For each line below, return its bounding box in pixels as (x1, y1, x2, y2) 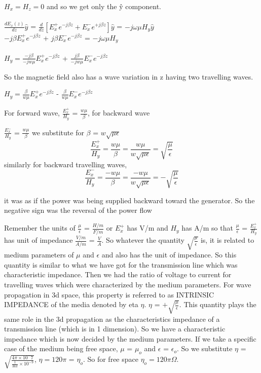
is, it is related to (200, 235, 254, 245)
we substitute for (32, 127, 84, 137)
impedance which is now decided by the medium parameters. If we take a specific (4, 333, 256, 344)
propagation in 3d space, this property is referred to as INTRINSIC (4, 289, 214, 300)
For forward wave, (4, 107, 60, 118)
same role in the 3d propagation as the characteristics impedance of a (4, 313, 220, 324)
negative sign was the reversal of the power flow (4, 205, 152, 215)
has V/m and (127, 222, 168, 233)
